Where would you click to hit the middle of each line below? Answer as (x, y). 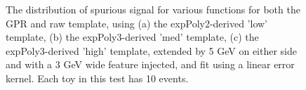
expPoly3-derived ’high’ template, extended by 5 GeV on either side (152, 50)
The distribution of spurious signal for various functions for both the (153, 9)
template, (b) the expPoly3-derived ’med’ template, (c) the (132, 37)
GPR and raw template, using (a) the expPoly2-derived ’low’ (137, 23)
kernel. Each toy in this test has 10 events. (97, 78)
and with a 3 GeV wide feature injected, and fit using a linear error (150, 64)
